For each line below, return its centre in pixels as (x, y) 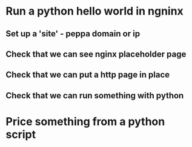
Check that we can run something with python (95, 95)
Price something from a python (85, 121)
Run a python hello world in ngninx (95, 11)
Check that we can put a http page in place (88, 75)
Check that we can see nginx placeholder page (96, 54)
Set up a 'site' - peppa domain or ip (73, 34)
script (21, 134)
